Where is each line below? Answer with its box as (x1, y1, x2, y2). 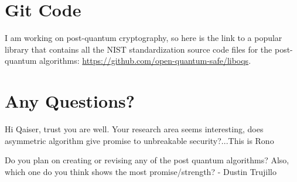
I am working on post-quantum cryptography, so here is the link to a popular (5, 32, 282, 44)
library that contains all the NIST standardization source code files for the (5, 43, 272, 55)
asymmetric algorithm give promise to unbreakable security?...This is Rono (5, 134, 274, 146)
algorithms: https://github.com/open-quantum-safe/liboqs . (39, 54, 251, 67)
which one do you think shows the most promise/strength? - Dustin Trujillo (5, 165, 276, 177)
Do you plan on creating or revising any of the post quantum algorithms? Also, (5, 154, 289, 166)
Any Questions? (5, 89, 135, 113)
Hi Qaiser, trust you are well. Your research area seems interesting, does (5, 123, 264, 135)
